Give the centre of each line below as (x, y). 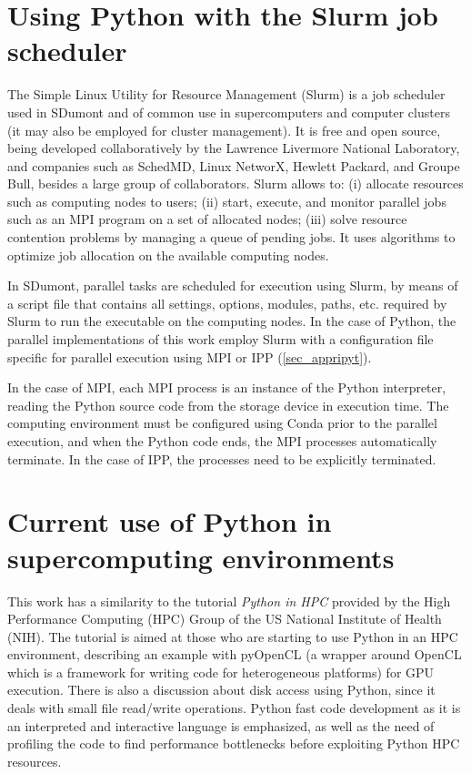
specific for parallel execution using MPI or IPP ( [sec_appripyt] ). (190, 356)
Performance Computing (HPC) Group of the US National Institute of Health (225, 619)
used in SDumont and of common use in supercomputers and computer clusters (229, 112)
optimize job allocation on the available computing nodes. (168, 255)
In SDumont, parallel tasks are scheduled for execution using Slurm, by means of (233, 285)
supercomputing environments (201, 557)
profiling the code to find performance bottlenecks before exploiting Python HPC (234, 743)
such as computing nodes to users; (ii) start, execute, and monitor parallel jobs (227, 201)
